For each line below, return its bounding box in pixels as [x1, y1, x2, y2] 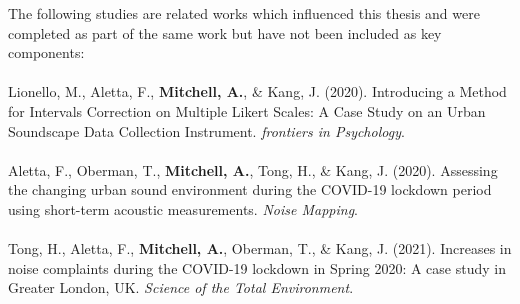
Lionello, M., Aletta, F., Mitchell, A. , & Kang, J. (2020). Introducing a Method [8, 81, 507, 102]
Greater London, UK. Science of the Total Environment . [8, 277, 354, 298]
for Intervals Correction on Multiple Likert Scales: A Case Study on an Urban [8, 100, 486, 121]
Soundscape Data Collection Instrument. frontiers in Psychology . [8, 120, 405, 141]
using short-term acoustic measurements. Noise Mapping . [8, 198, 358, 219]
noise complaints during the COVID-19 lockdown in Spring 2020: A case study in [8, 257, 506, 278]
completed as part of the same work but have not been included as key [8, 22, 442, 43]
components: [8, 42, 85, 63]
